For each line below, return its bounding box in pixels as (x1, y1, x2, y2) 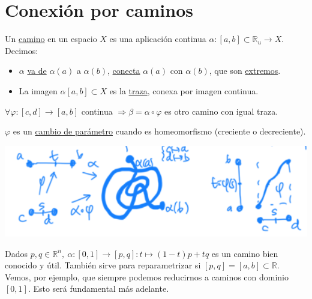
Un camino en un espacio (5, 32, 97, 45)
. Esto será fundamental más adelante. (28, 282, 169, 295)
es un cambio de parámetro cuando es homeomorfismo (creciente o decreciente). (13, 125, 306, 137)
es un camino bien (211, 247, 278, 259)
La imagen (19, 84, 58, 97)
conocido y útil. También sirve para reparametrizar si (5, 259, 201, 271)
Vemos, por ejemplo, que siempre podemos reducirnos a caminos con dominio (5, 270, 289, 283)
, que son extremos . (209, 64, 281, 77)
